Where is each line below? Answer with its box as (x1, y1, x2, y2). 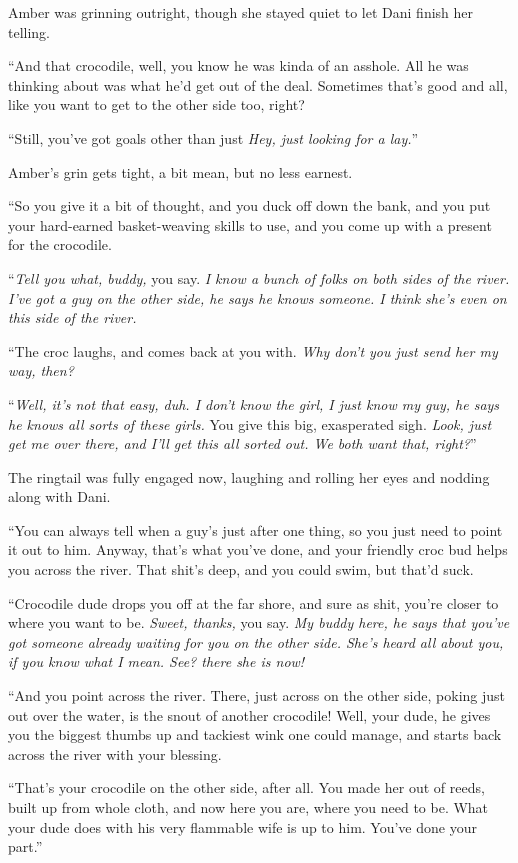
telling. (8, 21, 51, 42)
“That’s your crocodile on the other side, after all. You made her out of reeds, (8, 777, 485, 798)
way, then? (8, 360, 74, 381)
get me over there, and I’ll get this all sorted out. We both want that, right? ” (8, 433, 477, 454)
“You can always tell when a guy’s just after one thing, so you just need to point (8, 519, 503, 540)
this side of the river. (8, 307, 137, 328)
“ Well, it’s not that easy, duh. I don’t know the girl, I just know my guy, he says (8, 393, 500, 414)
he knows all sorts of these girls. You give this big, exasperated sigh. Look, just (8, 413, 492, 434)
